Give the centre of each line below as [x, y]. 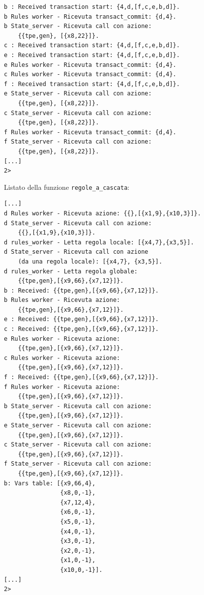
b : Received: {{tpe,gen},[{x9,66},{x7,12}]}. [81, 290]
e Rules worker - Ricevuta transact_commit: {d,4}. [90, 65]
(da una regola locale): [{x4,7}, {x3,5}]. [90, 261]
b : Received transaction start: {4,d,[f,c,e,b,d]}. [92, 7]
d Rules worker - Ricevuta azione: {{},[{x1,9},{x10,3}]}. [102, 213]
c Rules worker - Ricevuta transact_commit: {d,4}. [90, 74]
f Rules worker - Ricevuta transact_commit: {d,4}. [90, 132]
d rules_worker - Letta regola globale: [71, 271]
